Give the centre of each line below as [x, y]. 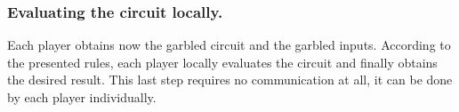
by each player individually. [82, 97]
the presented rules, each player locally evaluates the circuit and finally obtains [222, 62]
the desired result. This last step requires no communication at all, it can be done [230, 80]
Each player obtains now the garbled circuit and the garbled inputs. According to [229, 45]
